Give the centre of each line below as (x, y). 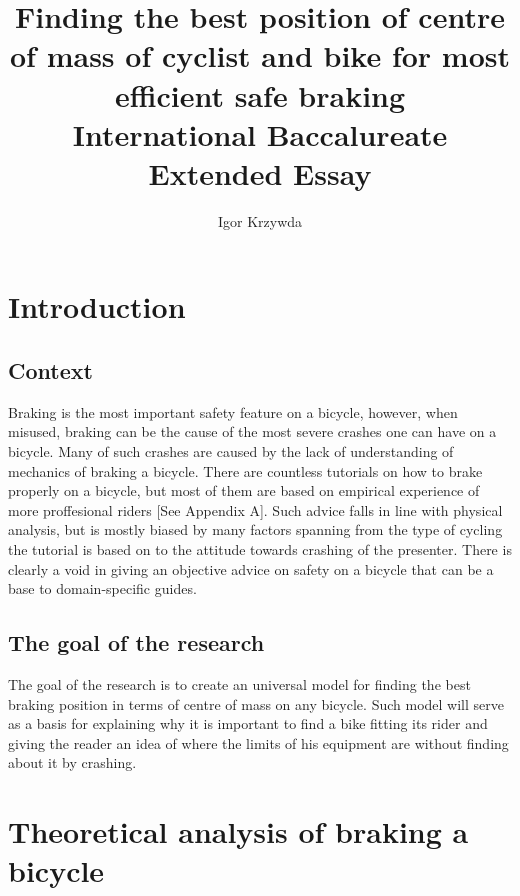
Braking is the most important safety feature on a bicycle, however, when (233, 411)
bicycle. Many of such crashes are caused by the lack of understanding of (231, 451)
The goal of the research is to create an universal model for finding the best (239, 684)
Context (50, 370)
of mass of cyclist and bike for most (260, 55)
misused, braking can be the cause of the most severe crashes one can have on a (252, 431)
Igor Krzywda (260, 220)
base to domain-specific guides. (102, 588)
